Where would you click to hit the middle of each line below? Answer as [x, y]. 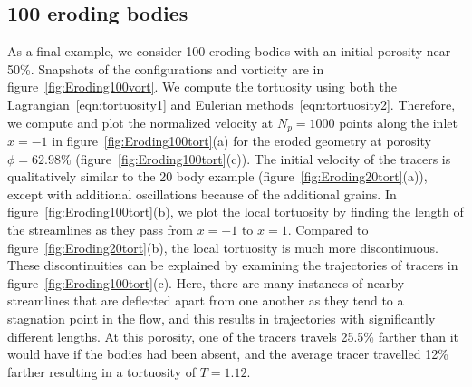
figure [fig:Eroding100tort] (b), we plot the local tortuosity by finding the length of [236, 212]
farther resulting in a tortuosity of [102, 371]
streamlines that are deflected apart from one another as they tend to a [206, 300]
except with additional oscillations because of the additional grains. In [202, 193]
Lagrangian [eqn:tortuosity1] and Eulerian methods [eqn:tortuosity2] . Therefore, [231, 104]
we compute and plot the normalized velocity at [140, 122]
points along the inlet [398, 122]
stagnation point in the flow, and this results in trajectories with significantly [222, 318]
